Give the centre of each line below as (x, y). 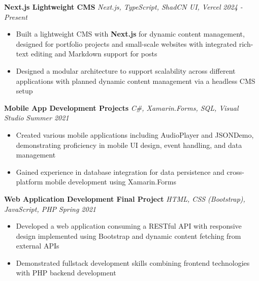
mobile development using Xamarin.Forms (111, 182)
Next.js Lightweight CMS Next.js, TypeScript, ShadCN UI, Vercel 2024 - (123, 7)
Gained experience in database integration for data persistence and (120, 171)
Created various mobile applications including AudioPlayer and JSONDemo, (135, 134)
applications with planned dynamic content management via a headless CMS (136, 81)
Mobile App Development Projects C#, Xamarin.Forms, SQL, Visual (121, 107)
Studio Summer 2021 (37, 118)
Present (16, 17)
